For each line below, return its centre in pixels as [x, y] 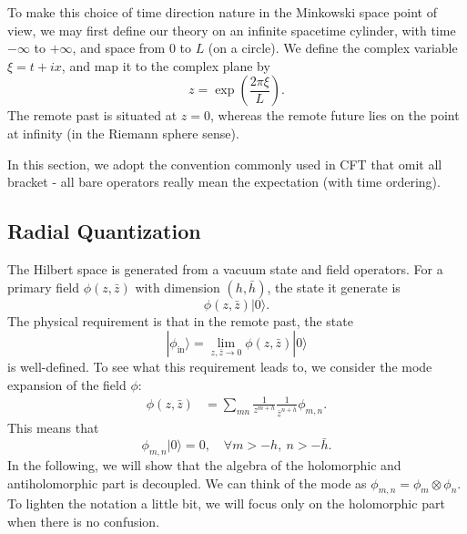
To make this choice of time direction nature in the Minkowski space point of [223, 12]
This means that [53, 428]
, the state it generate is [334, 287]
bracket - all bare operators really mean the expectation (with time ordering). [224, 182]
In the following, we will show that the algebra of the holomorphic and [204, 465]
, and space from [119, 48]
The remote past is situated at [92, 115]
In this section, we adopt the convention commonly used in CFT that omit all [225, 164]
